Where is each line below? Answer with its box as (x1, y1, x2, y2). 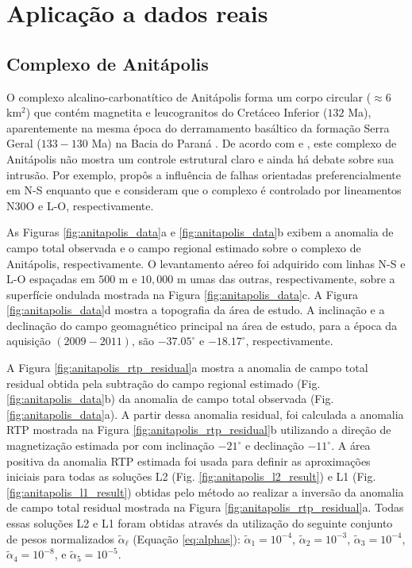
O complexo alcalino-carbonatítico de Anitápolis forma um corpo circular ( (6, 88, 372, 105)
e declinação (245, 437, 304, 454)
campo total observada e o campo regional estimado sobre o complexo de (6, 239, 361, 255)
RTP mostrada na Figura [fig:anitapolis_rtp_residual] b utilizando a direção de (6, 421, 391, 438)
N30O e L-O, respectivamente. (6, 197, 154, 213)
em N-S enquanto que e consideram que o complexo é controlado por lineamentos (6, 182, 402, 198)
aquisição (6, 332, 51, 349)
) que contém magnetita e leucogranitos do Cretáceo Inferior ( (25, 104, 328, 121)
